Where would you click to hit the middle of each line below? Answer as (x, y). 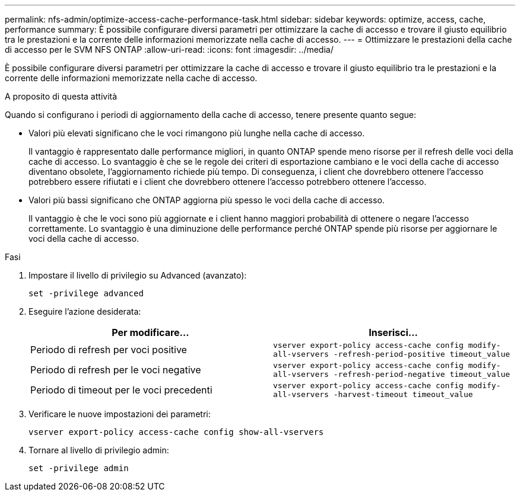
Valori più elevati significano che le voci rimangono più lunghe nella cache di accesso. (197, 133)
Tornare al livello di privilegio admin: (99, 450)
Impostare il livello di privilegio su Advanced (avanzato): (138, 275)
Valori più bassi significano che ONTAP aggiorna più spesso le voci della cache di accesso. (207, 200)
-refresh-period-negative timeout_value (422, 374)
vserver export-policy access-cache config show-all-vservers (176, 432)
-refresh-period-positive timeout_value (422, 354)
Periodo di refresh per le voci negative (116, 370)
